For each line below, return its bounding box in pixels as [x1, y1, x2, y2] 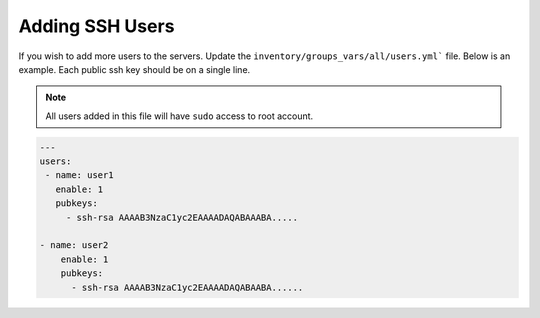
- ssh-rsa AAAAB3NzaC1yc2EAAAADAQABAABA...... [71, 281, 304, 293]
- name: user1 [45, 170, 114, 181]
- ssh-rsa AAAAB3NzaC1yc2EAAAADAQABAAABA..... [65, 211, 299, 223]
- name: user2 [39, 240, 109, 251]
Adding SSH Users [18, 15, 175, 37]
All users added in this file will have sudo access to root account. [45, 110, 314, 122]
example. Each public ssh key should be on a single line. [18, 63, 251, 75]
